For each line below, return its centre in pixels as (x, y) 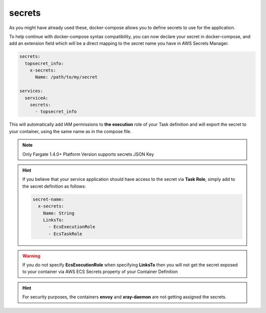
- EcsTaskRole (65, 234)
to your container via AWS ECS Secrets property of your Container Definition (100, 272)
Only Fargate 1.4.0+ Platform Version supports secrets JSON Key (88, 154)
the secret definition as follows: (54, 186)
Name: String (59, 213)
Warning (31, 256)
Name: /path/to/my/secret (66, 77)
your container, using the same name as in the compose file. (70, 131)
